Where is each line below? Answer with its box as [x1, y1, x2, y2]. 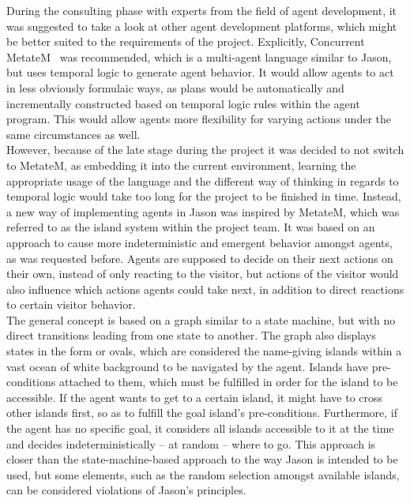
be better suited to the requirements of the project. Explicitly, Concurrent [6, 33, 365, 50]
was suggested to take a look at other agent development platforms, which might [6, 17, 397, 34]
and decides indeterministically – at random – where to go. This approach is [6, 435, 376, 452]
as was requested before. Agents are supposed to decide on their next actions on [6, 250, 393, 266]
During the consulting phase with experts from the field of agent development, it [6, 2, 397, 18]
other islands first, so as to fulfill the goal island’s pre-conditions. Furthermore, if [6, 404, 397, 421]
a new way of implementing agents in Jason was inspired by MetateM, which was [6, 203, 400, 220]
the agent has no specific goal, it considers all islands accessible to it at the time [6, 420, 394, 437]
